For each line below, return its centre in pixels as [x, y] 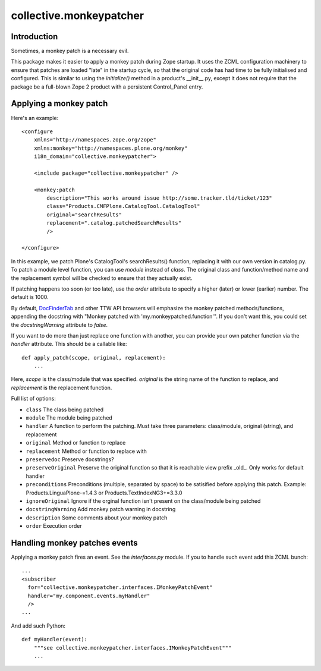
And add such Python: [38, 626]
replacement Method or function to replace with [86, 451]
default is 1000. [30, 297]
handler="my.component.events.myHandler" [89, 596]
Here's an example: [35, 118]
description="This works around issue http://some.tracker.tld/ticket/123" [160, 198]
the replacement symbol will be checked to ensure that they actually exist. [102, 278]
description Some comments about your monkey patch [97, 518]
